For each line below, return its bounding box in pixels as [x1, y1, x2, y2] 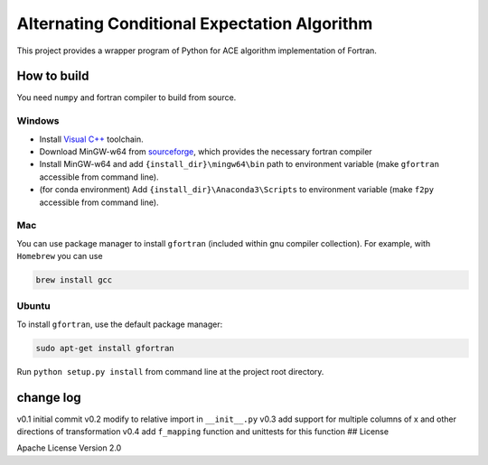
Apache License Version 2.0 [16, 442, 122, 453]
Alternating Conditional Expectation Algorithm [16, 14, 373, 33]
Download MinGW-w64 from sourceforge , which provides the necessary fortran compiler [39, 145, 372, 157]
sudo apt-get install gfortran [35, 343, 175, 353]
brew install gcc [35, 275, 113, 285]
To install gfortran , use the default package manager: [16, 319, 223, 330]
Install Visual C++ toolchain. [39, 134, 144, 144]
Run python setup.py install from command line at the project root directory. [16, 366, 324, 377]
